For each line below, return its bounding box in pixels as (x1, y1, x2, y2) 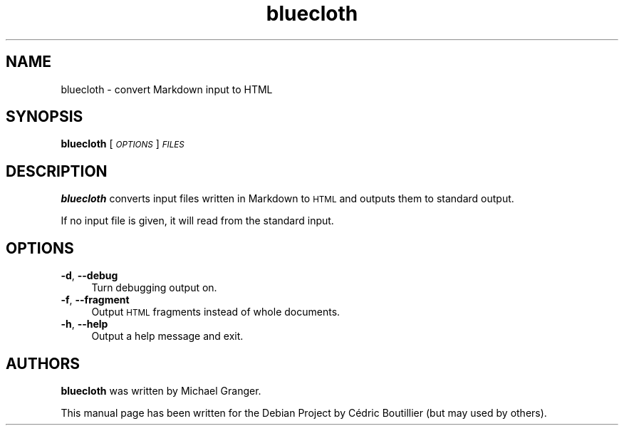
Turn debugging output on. (91, 281, 217, 294)
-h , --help (61, 318, 108, 331)
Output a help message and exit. (91, 330, 244, 343)
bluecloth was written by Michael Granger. (61, 384, 261, 397)
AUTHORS (6, 354, 80, 373)
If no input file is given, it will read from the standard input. (61, 214, 334, 227)
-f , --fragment (61, 294, 130, 306)
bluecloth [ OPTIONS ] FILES (61, 137, 184, 150)
